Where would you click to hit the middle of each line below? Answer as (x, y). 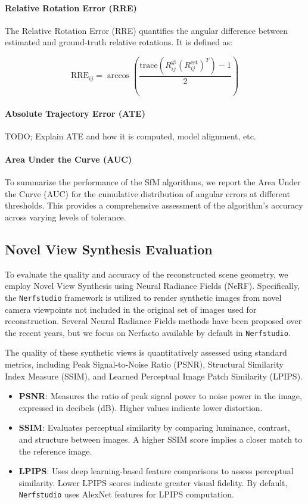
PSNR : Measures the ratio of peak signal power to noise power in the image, (160, 396)
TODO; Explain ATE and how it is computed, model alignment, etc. (130, 136)
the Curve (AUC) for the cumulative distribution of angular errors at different (147, 193)
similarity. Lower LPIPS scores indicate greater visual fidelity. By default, (153, 482)
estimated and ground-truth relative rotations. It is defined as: (119, 42)
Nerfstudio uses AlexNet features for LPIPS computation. (126, 494)
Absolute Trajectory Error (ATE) (75, 113)
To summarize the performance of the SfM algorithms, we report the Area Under (153, 182)
